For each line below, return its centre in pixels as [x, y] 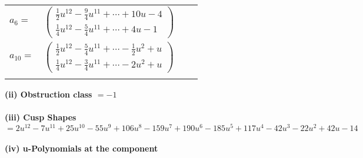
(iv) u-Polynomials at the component [81, 148]
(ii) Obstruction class [49, 94]
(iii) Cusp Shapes [41, 117]
